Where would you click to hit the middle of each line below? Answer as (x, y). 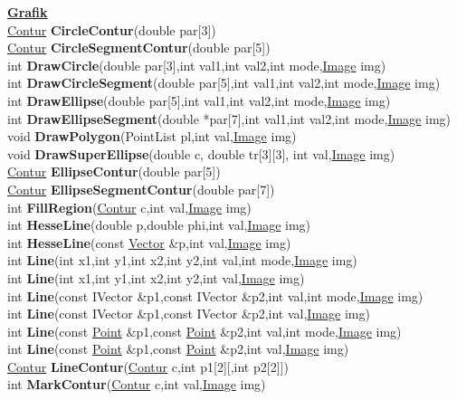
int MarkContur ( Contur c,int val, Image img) (137, 384)
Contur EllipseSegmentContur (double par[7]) (141, 189)
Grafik (28, 12)
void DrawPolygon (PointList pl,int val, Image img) (152, 136)
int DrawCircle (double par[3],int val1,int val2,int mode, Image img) (197, 65)
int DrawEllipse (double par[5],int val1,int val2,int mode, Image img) (199, 100)
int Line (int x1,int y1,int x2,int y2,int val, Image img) (156, 277)
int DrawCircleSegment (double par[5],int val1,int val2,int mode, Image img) (224, 83)
